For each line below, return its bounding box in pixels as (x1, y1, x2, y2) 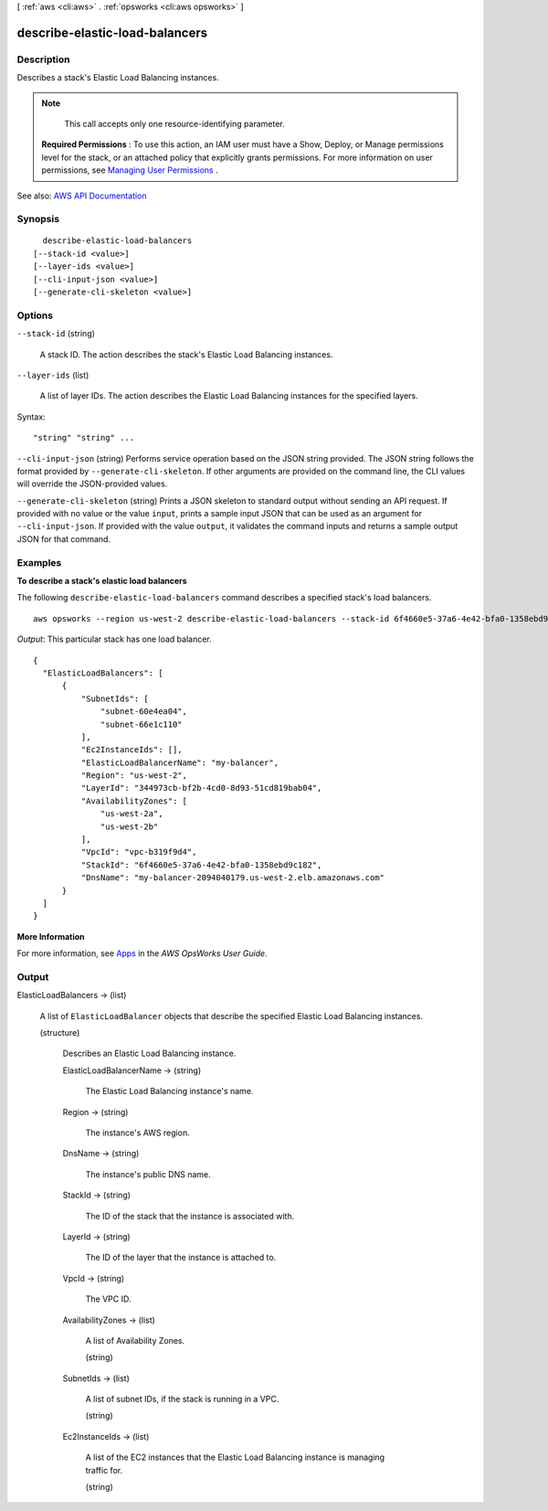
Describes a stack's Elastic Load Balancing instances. (16, 72, 219, 83)
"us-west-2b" (100, 821, 159, 832)
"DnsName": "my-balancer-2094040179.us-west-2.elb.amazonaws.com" (80, 873, 385, 883)
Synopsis (16, 213, 59, 226)
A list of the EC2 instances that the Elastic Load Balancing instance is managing (85, 1452, 385, 1463)
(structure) (39, 1027, 80, 1038)
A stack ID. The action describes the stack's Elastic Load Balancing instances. (39, 348, 333, 360)
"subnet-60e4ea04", (100, 707, 187, 717)
